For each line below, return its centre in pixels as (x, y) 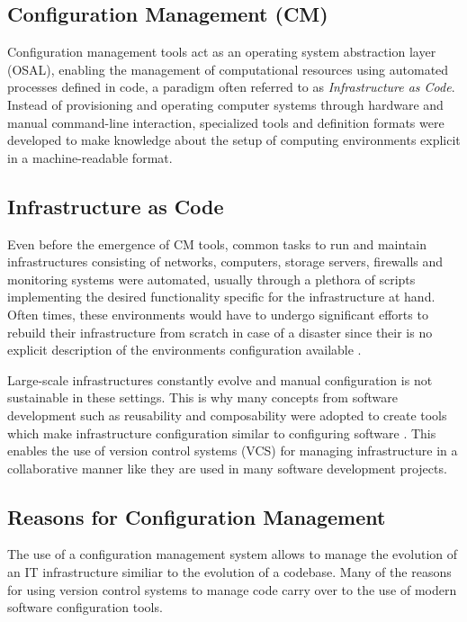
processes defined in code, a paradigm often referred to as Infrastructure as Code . (231, 87)
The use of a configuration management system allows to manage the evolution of (233, 554)
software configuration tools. (85, 607)
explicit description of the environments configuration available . (184, 350)
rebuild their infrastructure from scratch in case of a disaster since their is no (220, 332)
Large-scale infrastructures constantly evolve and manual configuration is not (220, 379)
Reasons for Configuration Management (197, 516)
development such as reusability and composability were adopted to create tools (227, 415)
